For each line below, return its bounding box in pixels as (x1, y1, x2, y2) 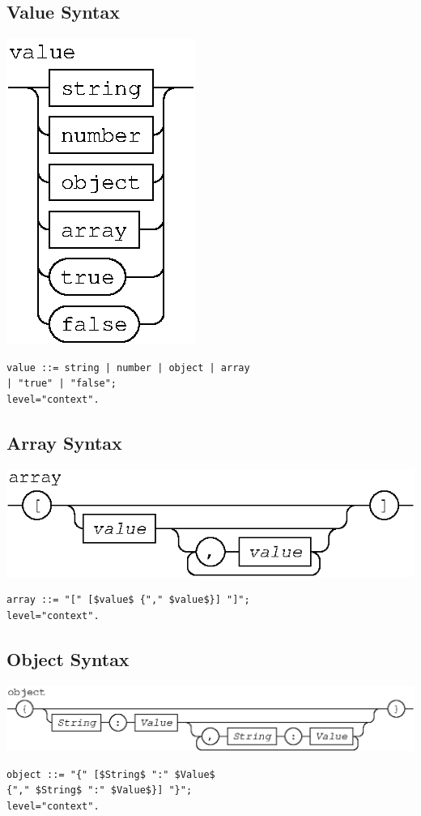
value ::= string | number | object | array (6, 361, 250, 374)
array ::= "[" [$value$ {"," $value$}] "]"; (6, 594, 250, 606)
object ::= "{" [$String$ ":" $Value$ (6, 768, 215, 780)
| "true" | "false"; (6, 378, 117, 390)
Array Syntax (6, 429, 122, 455)
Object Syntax (6, 646, 130, 671)
